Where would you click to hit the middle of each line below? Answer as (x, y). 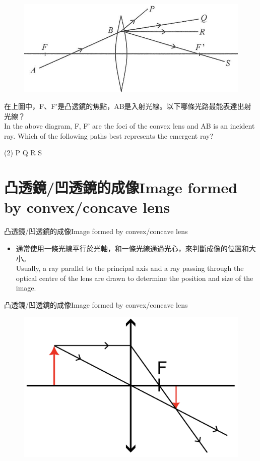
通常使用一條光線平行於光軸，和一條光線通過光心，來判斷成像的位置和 (132, 248)
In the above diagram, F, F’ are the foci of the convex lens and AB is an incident (129, 126)
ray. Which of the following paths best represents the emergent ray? (109, 135)
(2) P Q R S (23, 153)
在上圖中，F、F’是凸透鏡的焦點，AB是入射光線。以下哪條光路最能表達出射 (128, 106)
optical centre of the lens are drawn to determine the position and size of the (135, 278)
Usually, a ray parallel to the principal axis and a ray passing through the (130, 268)
